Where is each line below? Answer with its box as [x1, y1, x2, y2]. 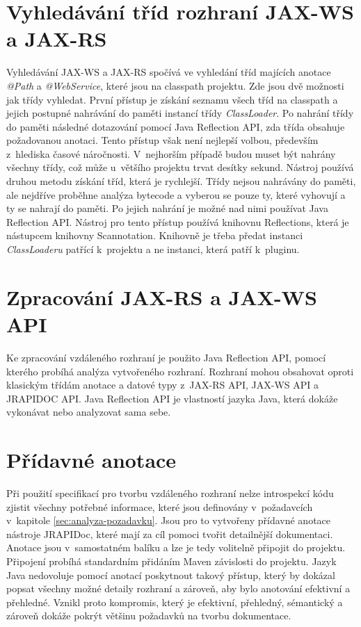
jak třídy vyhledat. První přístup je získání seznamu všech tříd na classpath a [6, 92, 338, 106]
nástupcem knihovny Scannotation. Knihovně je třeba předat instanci [6, 228, 303, 243]
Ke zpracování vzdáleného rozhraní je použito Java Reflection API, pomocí [6, 350, 326, 364]
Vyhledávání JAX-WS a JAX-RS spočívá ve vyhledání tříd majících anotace [6, 65, 331, 79]
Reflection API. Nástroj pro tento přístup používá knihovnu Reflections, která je [6, 214, 349, 229]
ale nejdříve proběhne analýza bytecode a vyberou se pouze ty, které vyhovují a [6, 187, 346, 202]
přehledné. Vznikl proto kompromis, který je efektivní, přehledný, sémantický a [6, 594, 343, 609]
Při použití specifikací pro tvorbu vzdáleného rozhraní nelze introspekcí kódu [6, 486, 334, 500]
